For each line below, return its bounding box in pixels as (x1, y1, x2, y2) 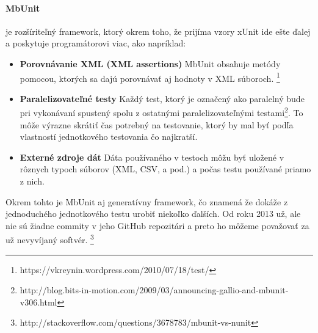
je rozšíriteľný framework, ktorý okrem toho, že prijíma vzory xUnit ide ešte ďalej (5, 24, 311, 37)
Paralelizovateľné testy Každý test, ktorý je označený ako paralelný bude (20, 92, 305, 104)
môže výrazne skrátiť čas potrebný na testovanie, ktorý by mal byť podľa (20, 118, 294, 131)
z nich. (20, 175, 45, 188)
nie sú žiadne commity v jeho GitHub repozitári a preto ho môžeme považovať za (5, 219, 309, 232)
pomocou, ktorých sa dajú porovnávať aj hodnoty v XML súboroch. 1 (20, 70, 280, 84)
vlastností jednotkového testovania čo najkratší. (20, 130, 198, 143)
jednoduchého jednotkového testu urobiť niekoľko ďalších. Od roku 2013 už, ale (5, 207, 301, 220)
